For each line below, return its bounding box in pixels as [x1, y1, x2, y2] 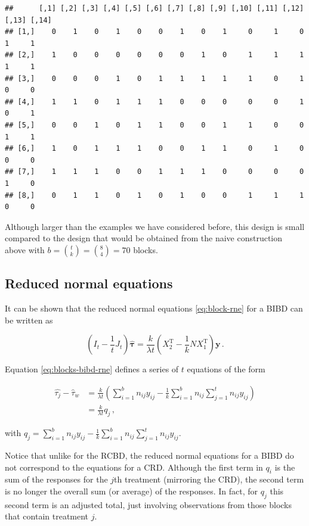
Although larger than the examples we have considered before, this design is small [5, 220, 305, 232]
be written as [5, 313, 53, 326]
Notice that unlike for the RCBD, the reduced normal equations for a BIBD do [5, 449, 294, 462]
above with [5, 243, 45, 256]
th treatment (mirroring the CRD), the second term [114, 473, 304, 485]
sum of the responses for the [5, 473, 108, 485]
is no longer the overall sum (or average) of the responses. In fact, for [5, 485, 258, 497]
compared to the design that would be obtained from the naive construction [5, 232, 283, 244]
